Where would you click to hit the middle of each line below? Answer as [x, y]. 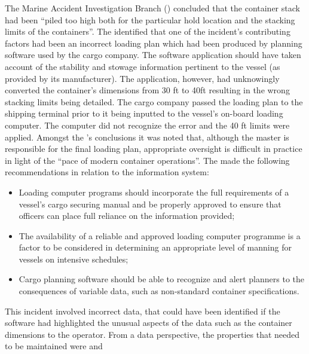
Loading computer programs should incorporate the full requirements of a [154, 192]
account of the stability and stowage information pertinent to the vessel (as [143, 66]
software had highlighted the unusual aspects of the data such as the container [149, 323]
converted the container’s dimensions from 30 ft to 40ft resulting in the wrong [147, 90]
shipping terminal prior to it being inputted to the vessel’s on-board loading [144, 113]
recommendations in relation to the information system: [107, 172]
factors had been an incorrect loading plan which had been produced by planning [154, 43]
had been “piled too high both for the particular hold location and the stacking [150, 19]
